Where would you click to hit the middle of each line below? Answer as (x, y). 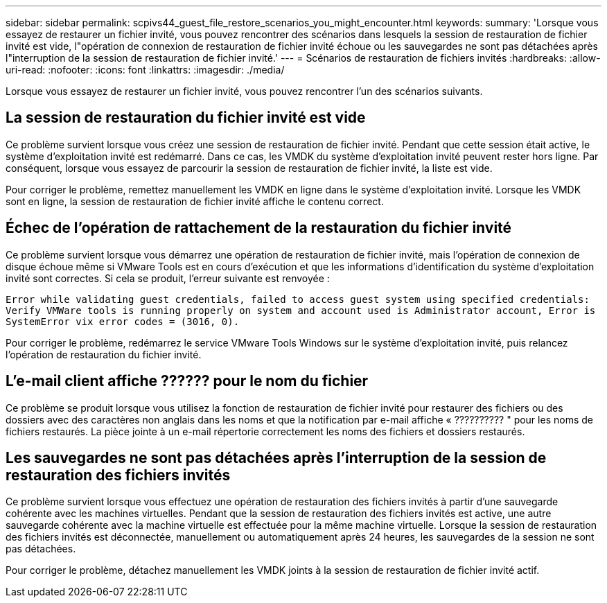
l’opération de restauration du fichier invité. (104, 354)
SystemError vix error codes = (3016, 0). (123, 321)
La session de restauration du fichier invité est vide (186, 118)
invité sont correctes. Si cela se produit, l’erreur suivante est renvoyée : (168, 278)
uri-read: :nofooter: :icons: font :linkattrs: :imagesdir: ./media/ (145, 70)
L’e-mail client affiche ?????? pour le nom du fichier (187, 381)
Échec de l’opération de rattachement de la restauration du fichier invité (259, 228)
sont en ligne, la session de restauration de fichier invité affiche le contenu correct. (195, 201)
